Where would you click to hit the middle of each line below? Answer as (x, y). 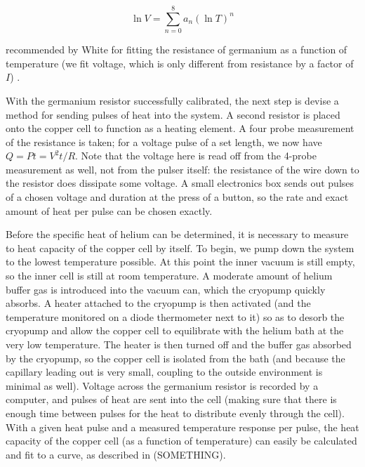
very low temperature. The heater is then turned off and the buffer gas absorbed (179, 344)
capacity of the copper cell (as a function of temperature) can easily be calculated (181, 441)
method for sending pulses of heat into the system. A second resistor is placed (173, 114)
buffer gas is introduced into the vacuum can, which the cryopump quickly (166, 289)
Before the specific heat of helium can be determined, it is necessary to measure (177, 234)
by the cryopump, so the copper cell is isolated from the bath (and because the (175, 358)
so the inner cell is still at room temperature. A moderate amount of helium (169, 276)
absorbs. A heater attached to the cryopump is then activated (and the (158, 303)
